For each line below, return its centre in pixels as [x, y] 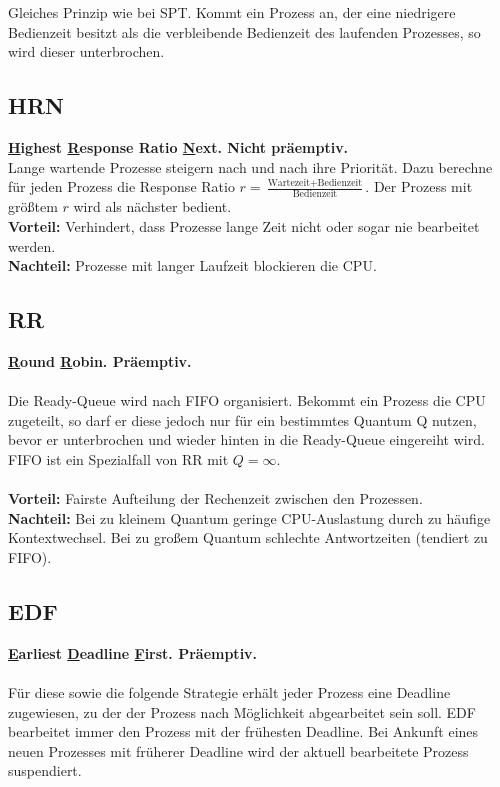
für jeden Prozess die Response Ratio [121, 186]
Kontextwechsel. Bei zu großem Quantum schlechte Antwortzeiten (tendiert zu [248, 537]
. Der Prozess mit [419, 186]
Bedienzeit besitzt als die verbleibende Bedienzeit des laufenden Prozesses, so [244, 31]
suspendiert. [45, 770]
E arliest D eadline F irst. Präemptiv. [133, 652]
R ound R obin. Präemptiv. [100, 361]
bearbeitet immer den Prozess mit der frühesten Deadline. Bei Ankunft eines [243, 731]
